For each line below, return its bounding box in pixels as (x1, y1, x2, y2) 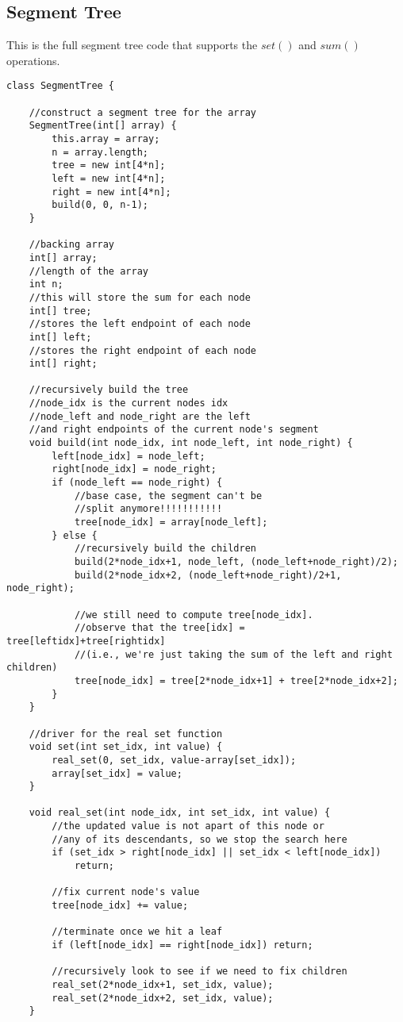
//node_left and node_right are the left (29, 410, 251, 422)
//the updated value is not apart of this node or (52, 820, 324, 832)
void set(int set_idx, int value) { (29, 741, 223, 753)
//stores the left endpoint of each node (29, 318, 251, 330)
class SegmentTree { (6, 80, 115, 92)
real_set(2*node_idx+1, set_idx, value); (52, 979, 274, 991)
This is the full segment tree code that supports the (6, 36, 258, 53)
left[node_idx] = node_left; (52, 450, 205, 462)
